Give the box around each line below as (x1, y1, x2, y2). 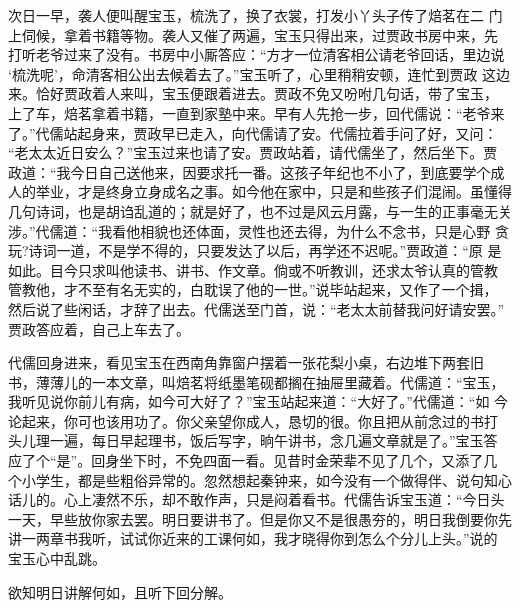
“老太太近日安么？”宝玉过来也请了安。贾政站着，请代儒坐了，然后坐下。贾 (8, 142, 498, 163)
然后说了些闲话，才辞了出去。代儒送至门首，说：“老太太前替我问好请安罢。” (8, 298, 505, 319)
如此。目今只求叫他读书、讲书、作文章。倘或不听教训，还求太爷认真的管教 (8, 259, 498, 280)
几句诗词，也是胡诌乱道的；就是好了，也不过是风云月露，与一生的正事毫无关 (8, 200, 512, 221)
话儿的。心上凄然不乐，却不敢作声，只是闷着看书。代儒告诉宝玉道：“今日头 (8, 489, 505, 510)
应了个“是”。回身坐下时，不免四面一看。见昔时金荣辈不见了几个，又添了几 (8, 450, 498, 471)
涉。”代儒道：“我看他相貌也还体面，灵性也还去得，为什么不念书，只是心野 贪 (8, 220, 509, 241)
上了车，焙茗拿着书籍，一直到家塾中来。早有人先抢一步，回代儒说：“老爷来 (8, 102, 505, 123)
